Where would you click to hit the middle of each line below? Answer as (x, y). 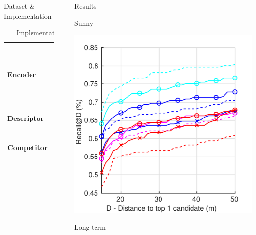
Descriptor (26, 118)
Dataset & (19, 6)
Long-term (90, 226)
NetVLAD (70, 124)
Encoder (22, 74)
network (83, 90)
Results (85, 6)
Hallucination (75, 148)
